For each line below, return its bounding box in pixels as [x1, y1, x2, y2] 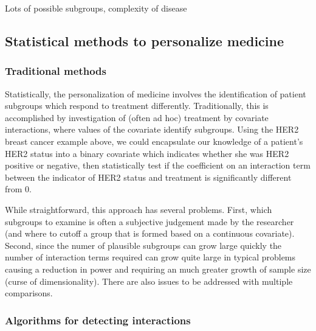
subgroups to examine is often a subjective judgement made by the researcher [5, 215, 294, 228]
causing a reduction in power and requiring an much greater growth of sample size [5, 262, 311, 275]
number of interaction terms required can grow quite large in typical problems [5, 251, 296, 263]
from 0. [5, 183, 32, 195]
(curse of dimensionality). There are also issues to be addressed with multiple [5, 274, 293, 287]
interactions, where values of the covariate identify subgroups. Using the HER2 [5, 123, 299, 136]
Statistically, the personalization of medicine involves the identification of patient [5, 87, 306, 100]
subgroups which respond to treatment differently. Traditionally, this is [5, 99, 269, 112]
